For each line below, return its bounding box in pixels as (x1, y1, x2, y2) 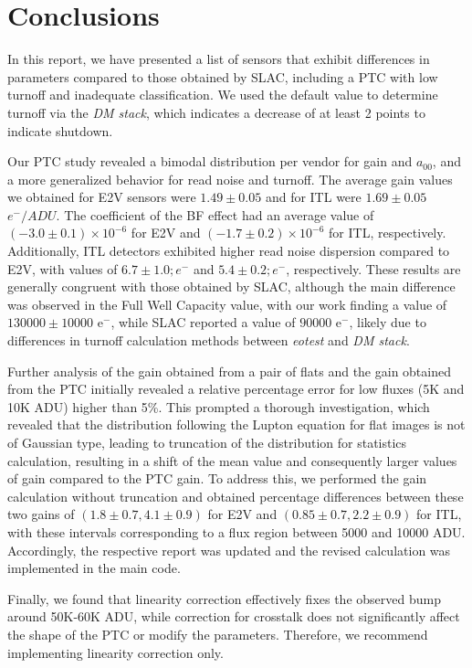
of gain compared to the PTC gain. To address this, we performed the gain (7, 469, 427, 488)
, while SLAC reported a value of (110, 313, 296, 332)
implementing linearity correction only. (7, 642, 224, 662)
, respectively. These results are (286, 259, 461, 278)
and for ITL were (265, 187, 362, 207)
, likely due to (349, 313, 426, 332)
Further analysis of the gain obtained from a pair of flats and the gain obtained (7, 361, 451, 380)
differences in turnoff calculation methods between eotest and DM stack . (7, 331, 410, 350)
